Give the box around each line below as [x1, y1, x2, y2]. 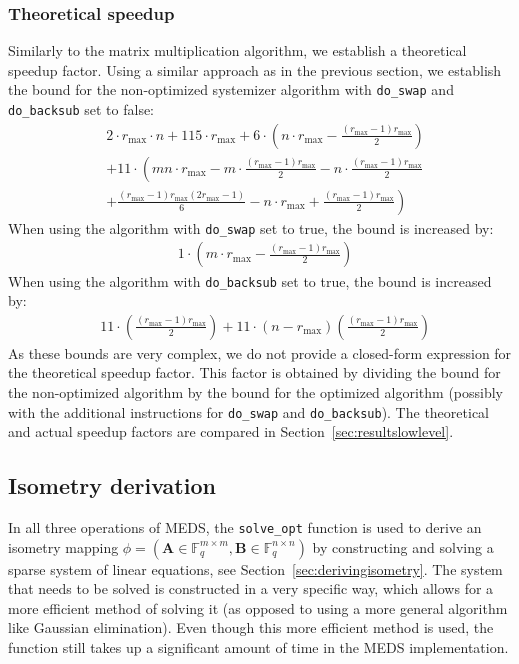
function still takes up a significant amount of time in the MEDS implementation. [8, 637, 509, 658]
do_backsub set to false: [8, 99, 155, 120]
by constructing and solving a [312, 536, 494, 557]
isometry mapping [8, 536, 119, 557]
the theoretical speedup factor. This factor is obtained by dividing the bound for [8, 362, 501, 383]
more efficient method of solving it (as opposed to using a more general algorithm [8, 597, 508, 618]
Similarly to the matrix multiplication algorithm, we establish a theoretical [8, 40, 467, 61]
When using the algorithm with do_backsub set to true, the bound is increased [8, 270, 492, 291]
